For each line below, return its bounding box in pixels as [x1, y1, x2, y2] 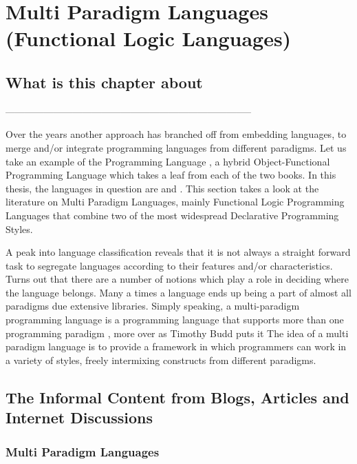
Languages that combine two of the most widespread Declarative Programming [6, 208, 339, 222]
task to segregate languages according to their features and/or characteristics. [6, 258, 333, 272]
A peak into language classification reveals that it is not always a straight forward [6, 245, 351, 259]
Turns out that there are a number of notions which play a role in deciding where [6, 272, 349, 286]
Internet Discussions [6, 407, 153, 428]
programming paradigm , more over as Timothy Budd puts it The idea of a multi [6, 325, 349, 340]
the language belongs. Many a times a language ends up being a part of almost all [6, 285, 351, 299]
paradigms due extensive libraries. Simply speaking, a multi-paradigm [6, 299, 300, 313]
